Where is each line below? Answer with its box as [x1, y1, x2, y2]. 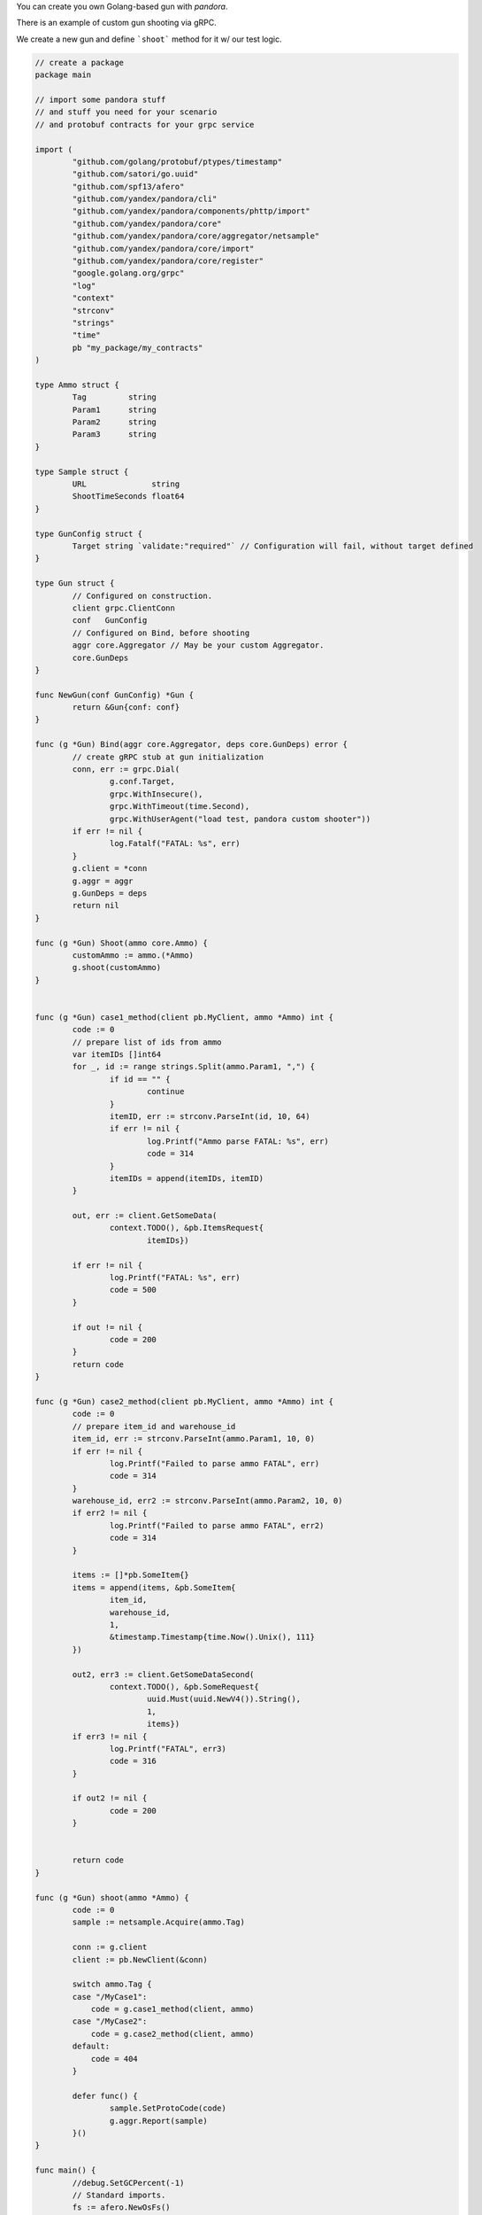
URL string [72, 479, 180, 489]
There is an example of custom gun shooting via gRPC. [16, 18, 217, 28]
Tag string [72, 392, 157, 402]
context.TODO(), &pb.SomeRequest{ [109, 1682, 260, 1691]
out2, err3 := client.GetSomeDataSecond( [72, 1669, 255, 1679]
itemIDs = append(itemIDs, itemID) [109, 1173, 264, 1183]
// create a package [34, 58, 124, 67]
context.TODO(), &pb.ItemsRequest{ [109, 1223, 264, 1233]
